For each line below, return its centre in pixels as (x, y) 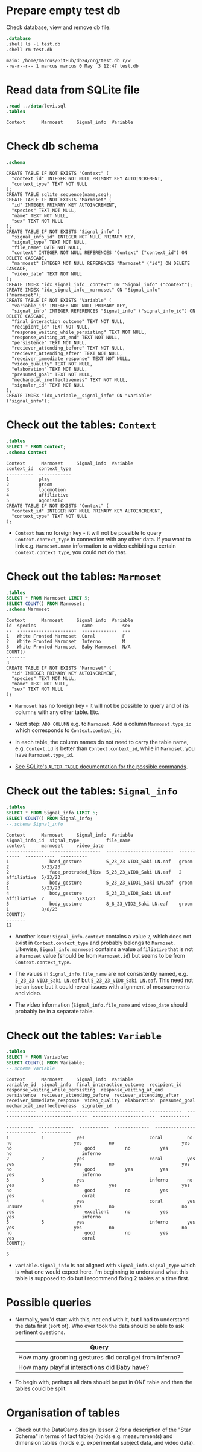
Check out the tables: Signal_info (92, 791)
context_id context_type (39, 469)
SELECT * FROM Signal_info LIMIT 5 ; (52, 813)
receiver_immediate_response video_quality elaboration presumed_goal (101, 1100)
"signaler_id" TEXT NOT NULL (48, 385)
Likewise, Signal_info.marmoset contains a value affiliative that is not (104, 949)
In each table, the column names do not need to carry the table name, (102, 742)
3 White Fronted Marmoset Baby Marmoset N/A (68, 647)
